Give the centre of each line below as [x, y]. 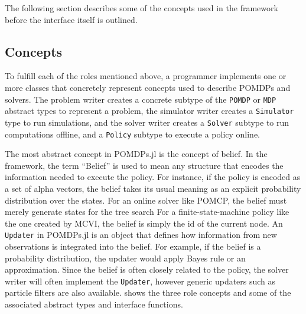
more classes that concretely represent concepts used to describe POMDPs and [148, 87]
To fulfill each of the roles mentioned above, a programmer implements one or [146, 76]
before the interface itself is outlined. [71, 19]
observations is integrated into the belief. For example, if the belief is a [133, 246]
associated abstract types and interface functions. [94, 304]
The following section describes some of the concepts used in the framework [141, 8]
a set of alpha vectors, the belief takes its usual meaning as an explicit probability [153, 188]
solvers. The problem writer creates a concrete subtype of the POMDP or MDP [141, 99]
